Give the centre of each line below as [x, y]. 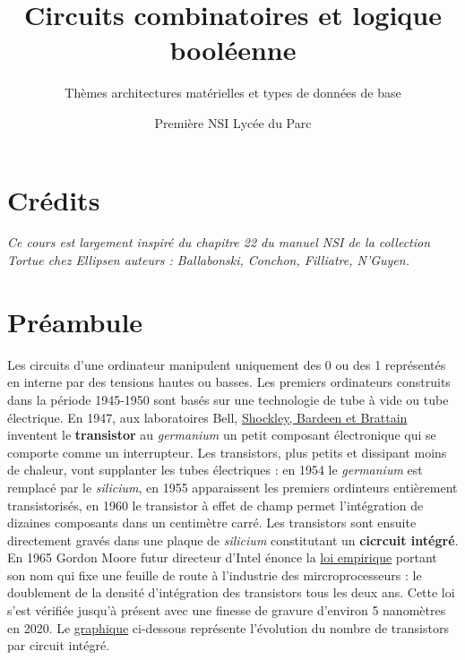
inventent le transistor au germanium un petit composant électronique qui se [222, 435]
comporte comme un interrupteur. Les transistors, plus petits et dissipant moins [227, 452]
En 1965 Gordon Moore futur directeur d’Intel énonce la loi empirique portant [222, 557]
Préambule [75, 321]
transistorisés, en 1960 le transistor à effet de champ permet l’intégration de [215, 505]
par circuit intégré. [59, 645]
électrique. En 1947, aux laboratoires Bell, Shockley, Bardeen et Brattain [207, 417]
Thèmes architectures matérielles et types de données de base [233, 93]
